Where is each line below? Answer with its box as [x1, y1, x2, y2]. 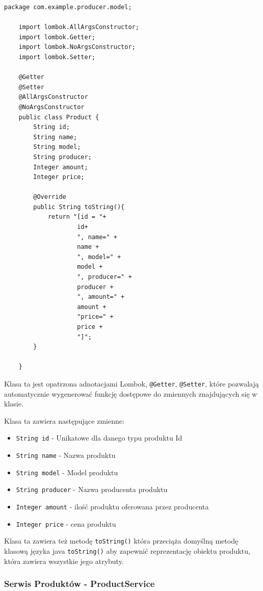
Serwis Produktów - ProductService [4, 577, 155, 590]
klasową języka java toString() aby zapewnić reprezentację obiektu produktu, [4, 546, 250, 556]
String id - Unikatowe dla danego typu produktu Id [16, 432, 182, 443]
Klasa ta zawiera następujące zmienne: [4, 415, 124, 426]
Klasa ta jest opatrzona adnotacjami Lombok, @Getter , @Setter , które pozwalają [4, 378, 259, 389]
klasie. [4, 398, 23, 409]
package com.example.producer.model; [4, 4, 132, 11]
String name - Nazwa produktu [16, 450, 116, 460]
